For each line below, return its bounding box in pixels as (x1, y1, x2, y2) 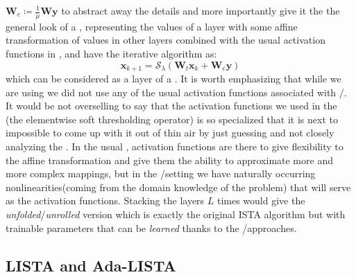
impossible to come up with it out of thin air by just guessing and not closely (6, 125, 334, 140)
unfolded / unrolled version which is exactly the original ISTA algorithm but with (6, 207, 346, 221)
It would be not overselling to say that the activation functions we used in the (6, 98, 337, 113)
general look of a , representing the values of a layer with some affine (6, 19, 298, 33)
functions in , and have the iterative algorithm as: (6, 46, 217, 61)
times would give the (217, 193, 305, 208)
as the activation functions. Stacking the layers (6, 193, 205, 208)
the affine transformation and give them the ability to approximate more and (6, 152, 333, 167)
